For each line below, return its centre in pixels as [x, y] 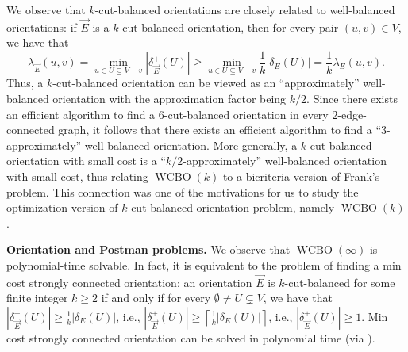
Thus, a [25, 83]
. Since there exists [352, 99]
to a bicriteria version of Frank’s [301, 176]
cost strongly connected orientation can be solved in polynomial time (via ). [191, 338]
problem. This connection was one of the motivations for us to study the [183, 191]
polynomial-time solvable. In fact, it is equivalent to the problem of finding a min [204, 265]
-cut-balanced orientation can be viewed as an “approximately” [206, 83]
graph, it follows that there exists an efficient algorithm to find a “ [220, 130]
